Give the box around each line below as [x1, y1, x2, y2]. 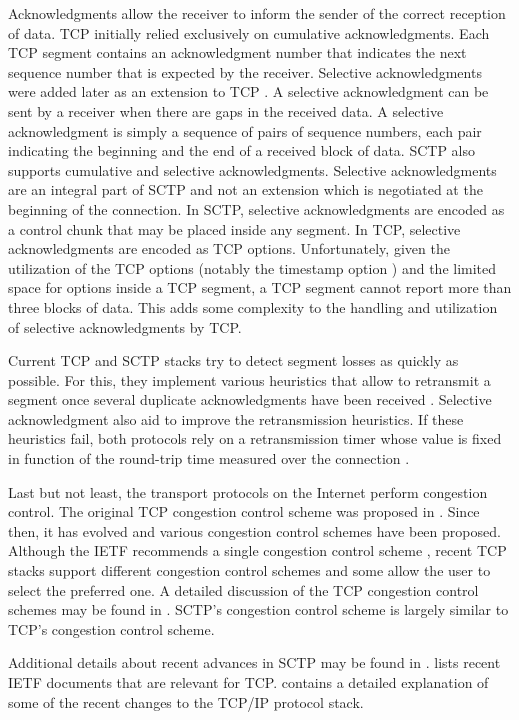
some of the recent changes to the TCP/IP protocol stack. [8, 691, 364, 712]
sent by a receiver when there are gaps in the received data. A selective [8, 100, 444, 121]
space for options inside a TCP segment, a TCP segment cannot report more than [8, 277, 512, 298]
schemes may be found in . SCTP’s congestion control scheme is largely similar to [8, 599, 509, 620]
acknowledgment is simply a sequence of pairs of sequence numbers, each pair [8, 120, 482, 141]
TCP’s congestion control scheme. [8, 618, 215, 639]
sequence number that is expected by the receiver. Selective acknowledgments [8, 61, 482, 82]
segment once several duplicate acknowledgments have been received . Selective [8, 389, 492, 410]
